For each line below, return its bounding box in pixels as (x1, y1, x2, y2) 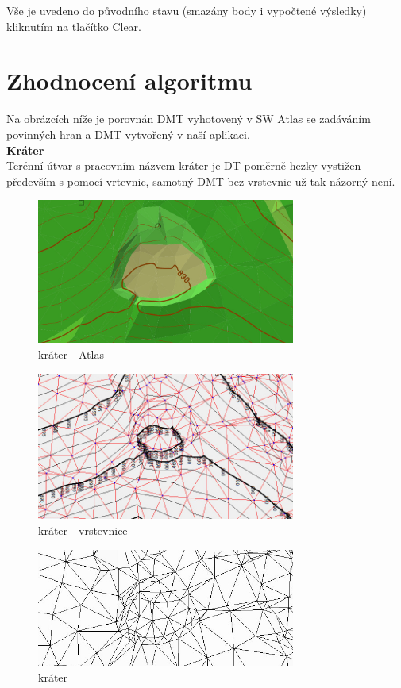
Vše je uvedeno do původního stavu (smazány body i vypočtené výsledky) (6, 2, 367, 18)
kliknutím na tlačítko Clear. (6, 17, 142, 34)
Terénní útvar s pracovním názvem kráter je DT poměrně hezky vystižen (6, 157, 361, 174)
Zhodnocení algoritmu (6, 64, 253, 97)
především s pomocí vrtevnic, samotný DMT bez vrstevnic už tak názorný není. (6, 172, 395, 189)
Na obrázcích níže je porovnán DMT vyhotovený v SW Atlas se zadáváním (6, 110, 371, 127)
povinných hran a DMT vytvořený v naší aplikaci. (6, 125, 250, 142)
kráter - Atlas (38, 346, 104, 363)
